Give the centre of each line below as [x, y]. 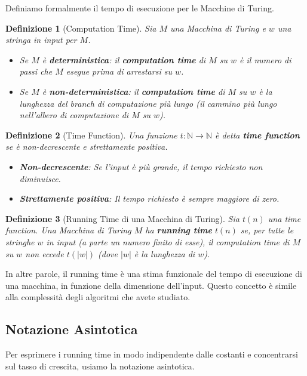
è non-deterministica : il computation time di [133, 91]
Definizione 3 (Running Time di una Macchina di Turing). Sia [122, 218]
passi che [36, 71]
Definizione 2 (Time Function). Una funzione [91, 135]
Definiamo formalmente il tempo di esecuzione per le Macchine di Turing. [140, 8]
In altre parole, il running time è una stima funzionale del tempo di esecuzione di [154, 274]
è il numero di [265, 59]
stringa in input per [41, 40]
